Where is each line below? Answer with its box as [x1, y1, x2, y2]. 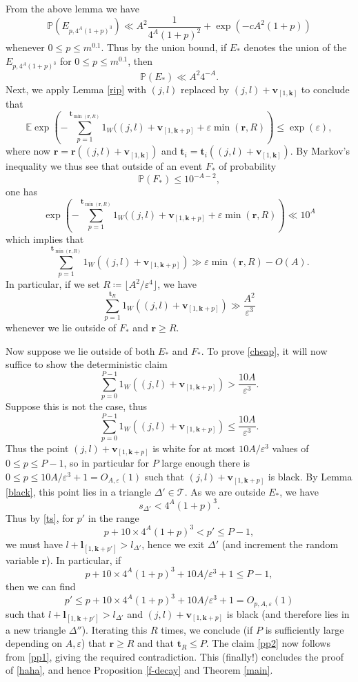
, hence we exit [141, 536, 205, 551]
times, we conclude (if [161, 622, 253, 636]
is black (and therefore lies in [226, 606, 350, 621]
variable [6, 552, 39, 567]
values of [272, 440, 309, 455]
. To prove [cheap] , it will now [201, 343, 328, 358]
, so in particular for [63, 456, 149, 470]
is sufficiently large [265, 622, 344, 636]
